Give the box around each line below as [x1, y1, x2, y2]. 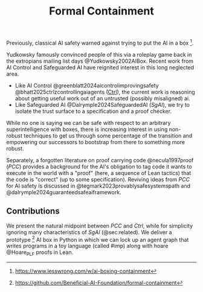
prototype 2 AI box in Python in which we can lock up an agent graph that [6, 235, 189, 243]
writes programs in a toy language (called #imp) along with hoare [6, 243, 169, 250]
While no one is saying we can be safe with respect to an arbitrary [6, 119, 171, 126]
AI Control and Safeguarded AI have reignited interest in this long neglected [6, 63, 195, 71]
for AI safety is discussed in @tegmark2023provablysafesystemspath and [6, 182, 190, 189]
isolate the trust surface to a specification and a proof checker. [14, 107, 172, 115]
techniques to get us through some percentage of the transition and [24, 132, 193, 139]
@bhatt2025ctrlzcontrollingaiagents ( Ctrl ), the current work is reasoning [14, 88, 195, 95]
